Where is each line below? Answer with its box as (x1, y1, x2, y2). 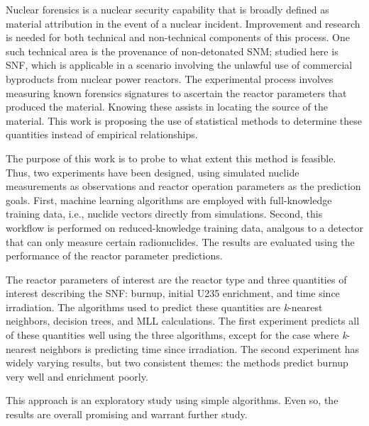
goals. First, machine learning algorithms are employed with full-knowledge (6, 192, 332, 207)
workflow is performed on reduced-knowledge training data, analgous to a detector (6, 220, 364, 235)
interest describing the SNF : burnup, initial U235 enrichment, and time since (6, 286, 340, 301)
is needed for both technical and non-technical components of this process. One (6, 30, 351, 45)
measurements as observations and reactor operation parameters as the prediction (6, 179, 361, 194)
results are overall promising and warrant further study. (6, 407, 248, 422)
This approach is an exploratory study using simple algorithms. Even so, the (6, 393, 338, 408)
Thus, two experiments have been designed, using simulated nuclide (6, 164, 299, 179)
